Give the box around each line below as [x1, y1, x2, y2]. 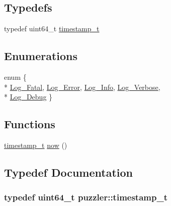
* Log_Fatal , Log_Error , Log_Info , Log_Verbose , [4, 81, 160, 92]
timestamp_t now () [4, 139, 67, 150]
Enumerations [4, 48, 78, 64]
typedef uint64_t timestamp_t [4, 23, 100, 34]
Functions [4, 116, 55, 132]
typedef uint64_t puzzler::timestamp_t [4, 191, 167, 203]
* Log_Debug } [4, 91, 53, 102]
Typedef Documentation [4, 164, 133, 180]
